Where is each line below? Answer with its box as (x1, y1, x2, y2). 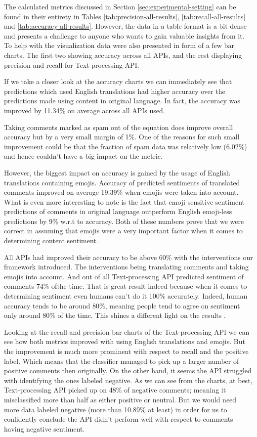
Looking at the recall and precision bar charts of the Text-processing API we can (4, 326, 250, 337)
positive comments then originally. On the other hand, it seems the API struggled (4, 365, 252, 376)
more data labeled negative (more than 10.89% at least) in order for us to (4, 404, 227, 414)
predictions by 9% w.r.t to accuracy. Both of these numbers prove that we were (4, 216, 244, 226)
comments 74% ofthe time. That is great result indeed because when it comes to (4, 281, 247, 291)
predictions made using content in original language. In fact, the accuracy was (4, 95, 240, 106)
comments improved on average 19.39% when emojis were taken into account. (4, 187, 239, 197)
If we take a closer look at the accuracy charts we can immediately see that (4, 76, 232, 87)
